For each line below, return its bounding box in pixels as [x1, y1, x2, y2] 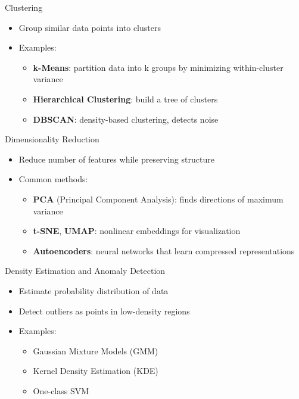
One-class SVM [33, 384, 89, 397]
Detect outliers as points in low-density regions [18, 304, 190, 317]
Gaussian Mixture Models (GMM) [33, 344, 158, 357]
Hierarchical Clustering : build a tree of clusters [33, 92, 218, 105]
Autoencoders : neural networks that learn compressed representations [33, 244, 295, 257]
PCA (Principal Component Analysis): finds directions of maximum [33, 192, 284, 205]
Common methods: [18, 173, 88, 185]
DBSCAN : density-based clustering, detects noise [33, 113, 219, 125]
